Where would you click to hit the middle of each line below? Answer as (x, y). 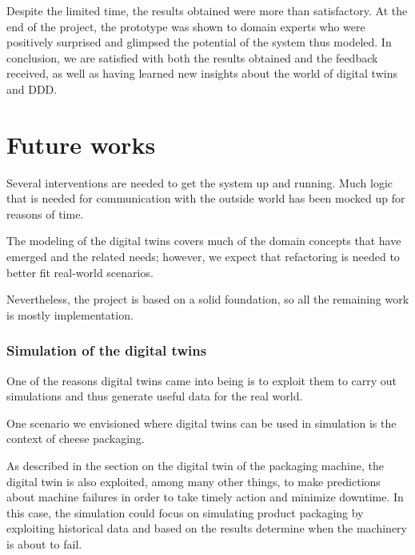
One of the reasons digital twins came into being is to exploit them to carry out (202, 380)
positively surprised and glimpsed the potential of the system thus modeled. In (199, 42)
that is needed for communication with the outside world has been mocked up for (206, 198)
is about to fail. (44, 544)
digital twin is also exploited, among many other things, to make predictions (194, 481)
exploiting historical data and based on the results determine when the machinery (207, 528)
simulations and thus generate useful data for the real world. (155, 396)
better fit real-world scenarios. (80, 272)
